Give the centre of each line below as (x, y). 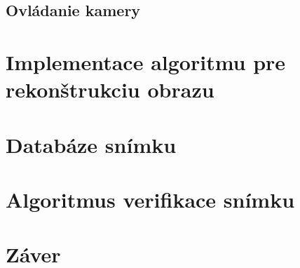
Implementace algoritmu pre (146, 61)
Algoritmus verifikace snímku (150, 199)
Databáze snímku (91, 144)
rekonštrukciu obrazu (110, 89)
